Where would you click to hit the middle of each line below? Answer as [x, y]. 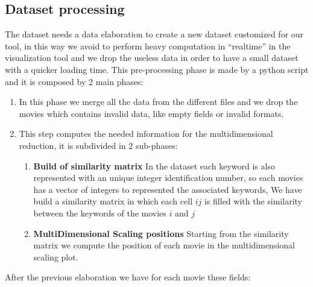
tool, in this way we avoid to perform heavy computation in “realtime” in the [148, 46]
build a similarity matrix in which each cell [113, 201]
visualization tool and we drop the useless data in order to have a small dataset [152, 58]
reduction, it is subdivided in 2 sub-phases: [98, 145]
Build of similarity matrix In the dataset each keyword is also [154, 166]
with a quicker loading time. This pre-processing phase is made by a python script [157, 69]
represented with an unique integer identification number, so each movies [168, 178]
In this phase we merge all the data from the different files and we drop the [158, 102]
